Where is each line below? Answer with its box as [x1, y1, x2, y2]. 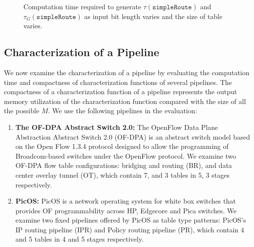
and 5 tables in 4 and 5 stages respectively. [15, 234, 144, 244]
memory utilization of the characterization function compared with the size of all [4, 96, 246, 106]
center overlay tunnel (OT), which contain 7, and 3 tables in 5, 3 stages [15, 169, 230, 180]
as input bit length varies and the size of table [84, 11, 223, 21]
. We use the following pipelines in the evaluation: [48, 105, 197, 116]
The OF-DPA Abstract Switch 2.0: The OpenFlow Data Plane [15, 122, 218, 132]
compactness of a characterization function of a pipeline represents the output [4, 86, 237, 97]
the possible [4, 105, 40, 116]
